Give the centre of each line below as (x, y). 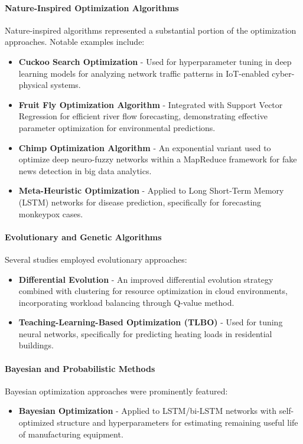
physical (33, 85)
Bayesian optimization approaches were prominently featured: (116, 391)
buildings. (36, 345)
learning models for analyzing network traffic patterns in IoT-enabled (144, 73)
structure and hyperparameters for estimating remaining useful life (177, 422)
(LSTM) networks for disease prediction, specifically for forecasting (140, 202)
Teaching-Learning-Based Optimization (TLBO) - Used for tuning (151, 322)
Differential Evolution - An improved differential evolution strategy (146, 279)
